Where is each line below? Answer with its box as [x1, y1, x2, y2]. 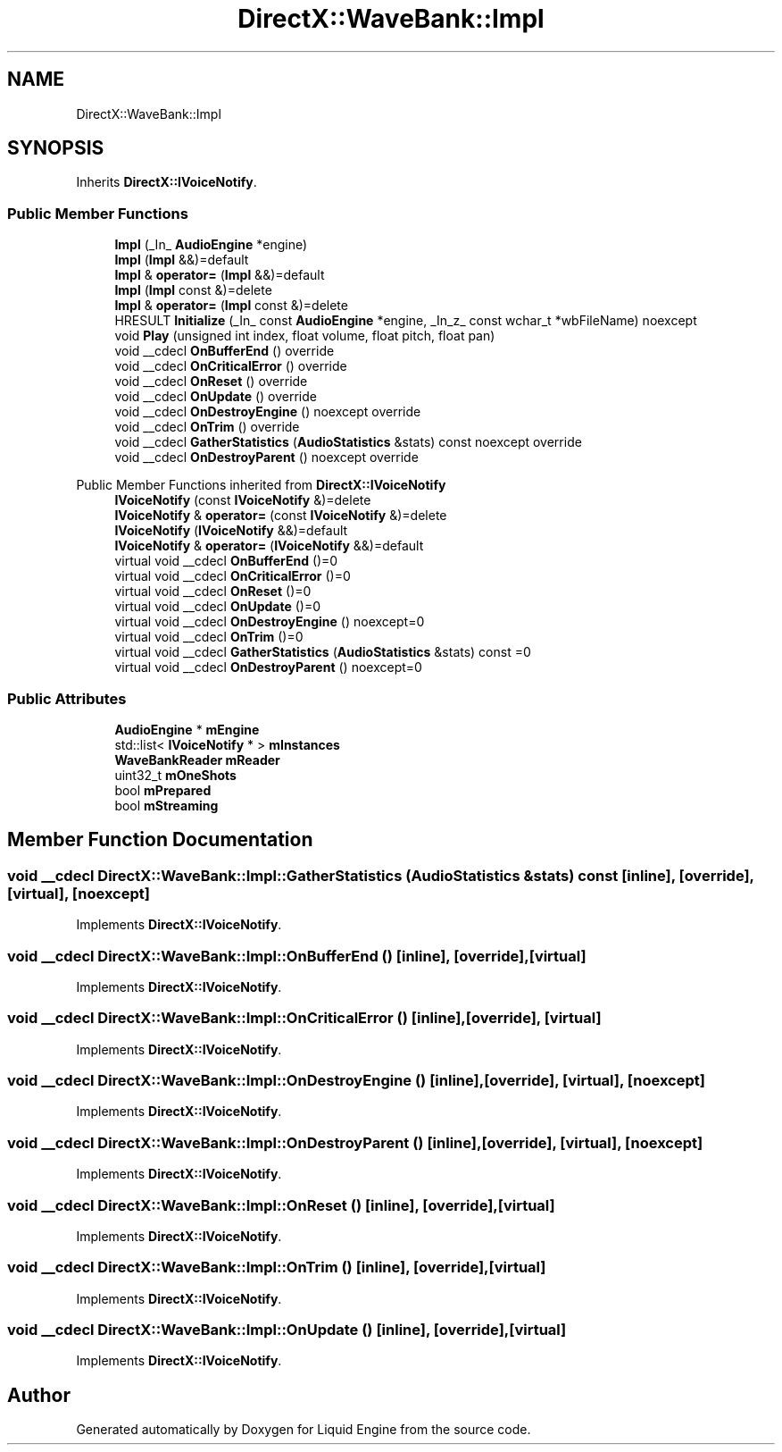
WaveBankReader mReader [114, 751, 280, 768]
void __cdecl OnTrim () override [114, 419, 300, 435]
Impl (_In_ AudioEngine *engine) [114, 237, 308, 253]
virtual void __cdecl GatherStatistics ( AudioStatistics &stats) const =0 [114, 644, 531, 660]
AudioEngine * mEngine [114, 721, 260, 737]
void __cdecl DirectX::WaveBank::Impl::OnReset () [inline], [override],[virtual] [7, 1196, 555, 1214]
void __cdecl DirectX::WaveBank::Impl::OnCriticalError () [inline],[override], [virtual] [7, 1009, 602, 1028]
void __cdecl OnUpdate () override [114, 389, 317, 405]
